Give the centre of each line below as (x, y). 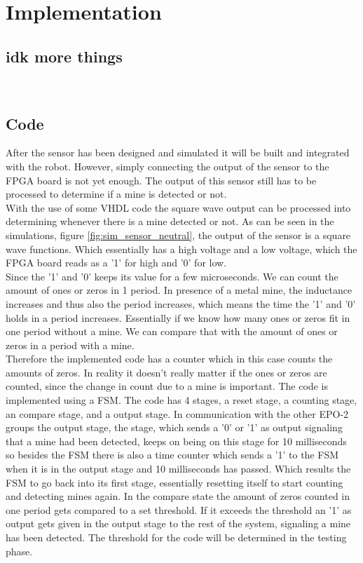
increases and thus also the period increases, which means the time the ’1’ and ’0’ (181, 303)
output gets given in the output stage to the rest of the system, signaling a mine (178, 523)
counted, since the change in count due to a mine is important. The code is (167, 386)
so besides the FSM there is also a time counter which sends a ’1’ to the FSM (172, 455)
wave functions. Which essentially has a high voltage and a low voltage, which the (181, 249)
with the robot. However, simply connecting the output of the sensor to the (167, 166)
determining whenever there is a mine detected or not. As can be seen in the (170, 221)
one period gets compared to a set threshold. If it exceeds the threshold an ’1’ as (179, 509)
